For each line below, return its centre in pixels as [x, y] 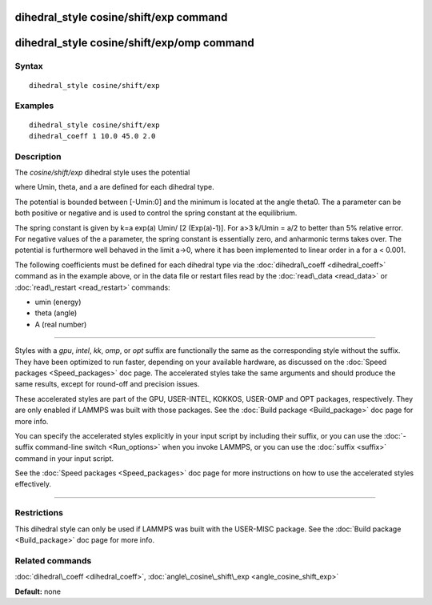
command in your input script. [64, 458]
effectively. [33, 484]
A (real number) [61, 324]
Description [38, 156]
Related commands [53, 560]
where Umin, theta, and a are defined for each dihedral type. [115, 187]
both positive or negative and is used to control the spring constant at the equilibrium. [156, 213]
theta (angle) [56, 313]
